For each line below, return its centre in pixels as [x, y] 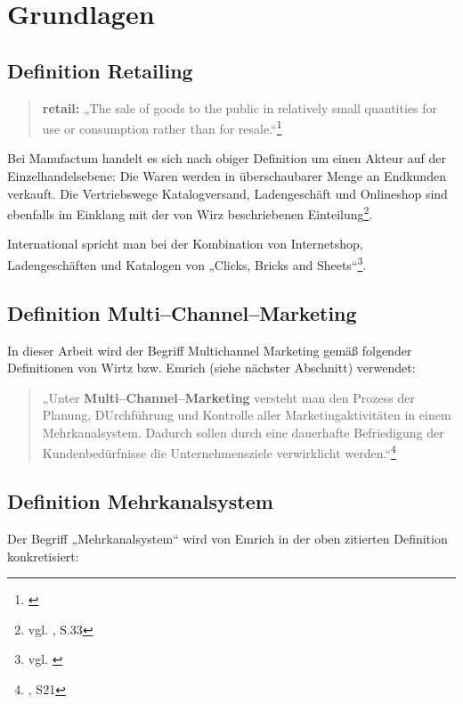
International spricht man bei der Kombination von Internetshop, [185, 244]
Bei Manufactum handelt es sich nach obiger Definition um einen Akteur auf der [227, 158]
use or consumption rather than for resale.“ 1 [162, 127]
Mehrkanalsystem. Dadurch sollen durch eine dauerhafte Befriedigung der [243, 432]
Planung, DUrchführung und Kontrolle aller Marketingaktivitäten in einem [247, 415]
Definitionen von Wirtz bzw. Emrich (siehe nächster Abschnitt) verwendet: [211, 368]
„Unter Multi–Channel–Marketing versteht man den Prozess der [228, 397]
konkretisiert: [43, 556]
